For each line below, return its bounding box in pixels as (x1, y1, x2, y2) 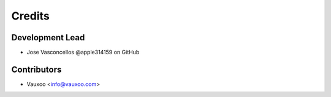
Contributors (11, 64, 62, 74)
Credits (11, 9, 50, 23)
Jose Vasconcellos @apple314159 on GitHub (26, 49, 140, 56)
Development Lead (11, 32, 85, 43)
